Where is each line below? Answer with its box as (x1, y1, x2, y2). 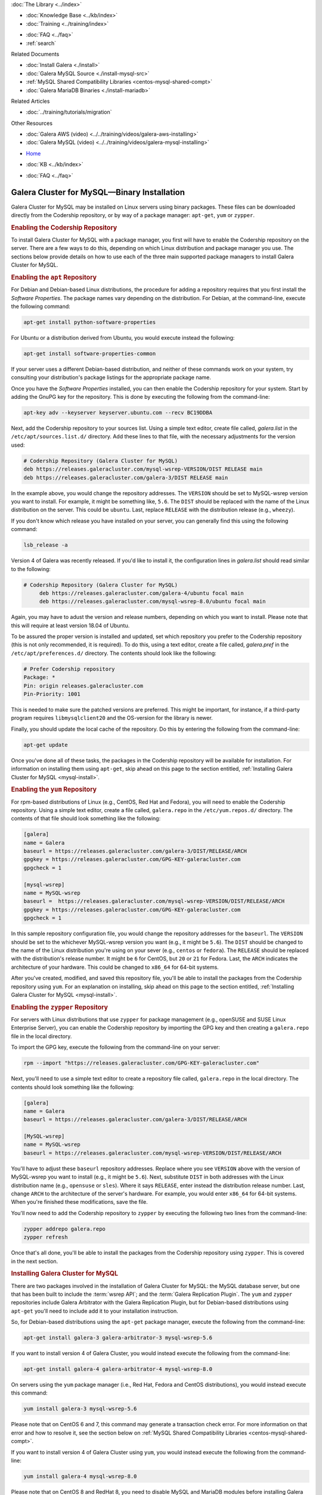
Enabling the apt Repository (11, 273, 97, 281)
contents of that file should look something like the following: (11, 815, 161, 822)
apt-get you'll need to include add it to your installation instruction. (11, 1307, 178, 1314)
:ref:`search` (26, 39, 57, 47)
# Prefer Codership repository (23, 666, 116, 672)
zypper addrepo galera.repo (23, 1225, 106, 1232)
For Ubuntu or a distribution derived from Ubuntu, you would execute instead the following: (11, 334, 235, 341)
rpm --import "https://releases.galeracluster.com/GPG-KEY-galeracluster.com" (23, 1060, 259, 1067)
